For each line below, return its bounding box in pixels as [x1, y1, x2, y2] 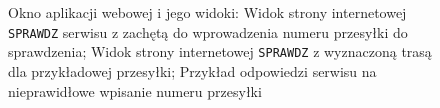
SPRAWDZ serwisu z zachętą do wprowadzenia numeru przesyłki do [8, 21, 408, 42]
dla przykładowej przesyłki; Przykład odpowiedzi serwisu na [8, 60, 377, 81]
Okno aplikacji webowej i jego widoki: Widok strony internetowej [8, 2, 407, 22]
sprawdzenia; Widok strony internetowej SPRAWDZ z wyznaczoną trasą [8, 41, 432, 62]
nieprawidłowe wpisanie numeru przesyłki [8, 80, 262, 101]
